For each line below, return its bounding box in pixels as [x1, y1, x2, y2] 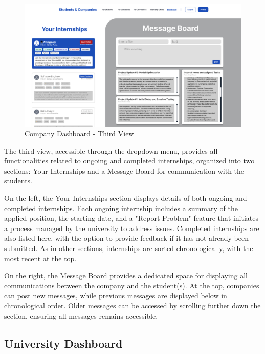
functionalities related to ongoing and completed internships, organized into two [4, 155, 255, 166]
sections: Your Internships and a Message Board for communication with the [4, 165, 245, 176]
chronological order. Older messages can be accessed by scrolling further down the [4, 300, 261, 310]
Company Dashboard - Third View [25, 128, 134, 139]
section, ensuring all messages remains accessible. [4, 310, 158, 321]
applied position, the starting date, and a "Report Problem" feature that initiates [4, 213, 259, 223]
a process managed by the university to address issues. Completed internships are [4, 222, 259, 233]
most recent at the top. [4, 253, 77, 263]
